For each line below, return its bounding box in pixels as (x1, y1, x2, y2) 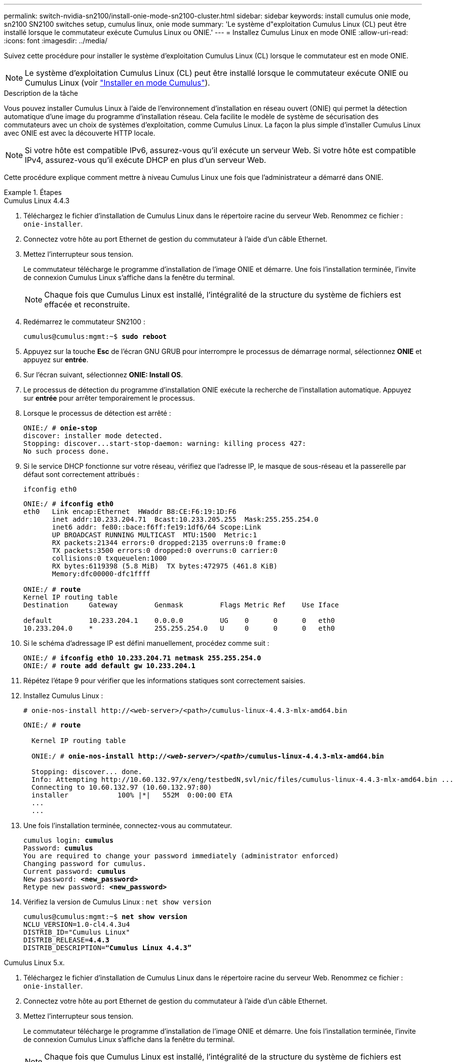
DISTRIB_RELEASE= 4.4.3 (23, 936, 110, 944)
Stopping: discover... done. (31, 768, 142, 776)
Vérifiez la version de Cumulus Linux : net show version (23, 898, 211, 906)
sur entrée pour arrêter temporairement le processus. (23, 394, 195, 402)
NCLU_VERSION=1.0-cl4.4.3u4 (23, 920, 130, 928)
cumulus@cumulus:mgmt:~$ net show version (23, 913, 188, 920)
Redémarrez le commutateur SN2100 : (23, 318, 145, 326)
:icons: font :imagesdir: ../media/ (4, 36, 107, 45)
